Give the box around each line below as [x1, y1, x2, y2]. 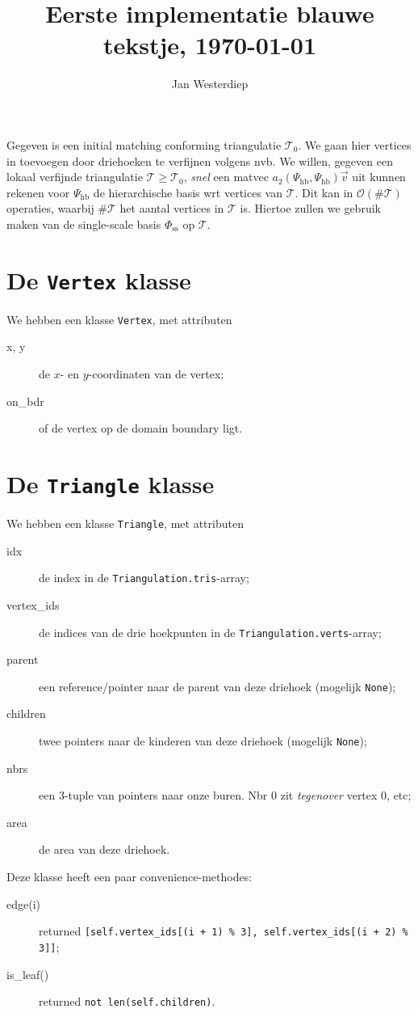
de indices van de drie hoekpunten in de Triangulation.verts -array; [39, 623, 382, 640]
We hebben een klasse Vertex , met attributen [6, 310, 232, 327]
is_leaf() [6, 965, 49, 982]
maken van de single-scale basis [6, 215, 161, 232]
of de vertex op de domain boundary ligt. [39, 420, 243, 437]
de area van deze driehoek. [39, 841, 170, 858]
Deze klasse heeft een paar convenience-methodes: [6, 868, 253, 885]
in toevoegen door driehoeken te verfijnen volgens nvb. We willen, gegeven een [6, 152, 393, 169]
